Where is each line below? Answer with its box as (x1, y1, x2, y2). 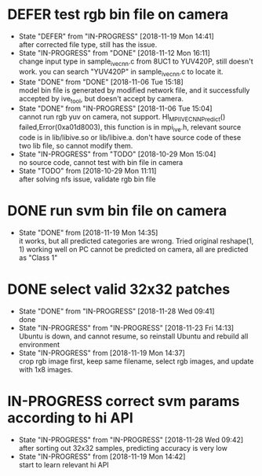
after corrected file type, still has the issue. (18, 39, 158, 49)
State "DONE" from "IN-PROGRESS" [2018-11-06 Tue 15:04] (18, 104, 213, 113)
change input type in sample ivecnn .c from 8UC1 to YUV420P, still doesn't (18, 57, 253, 68)
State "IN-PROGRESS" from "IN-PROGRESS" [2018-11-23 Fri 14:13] (18, 323, 235, 332)
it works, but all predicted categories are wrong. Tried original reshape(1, (18, 236, 254, 245)
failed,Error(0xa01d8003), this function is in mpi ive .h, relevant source (18, 123, 242, 134)
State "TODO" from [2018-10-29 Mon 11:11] (18, 166, 157, 175)
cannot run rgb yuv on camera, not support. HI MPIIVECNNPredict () (18, 112, 226, 123)
